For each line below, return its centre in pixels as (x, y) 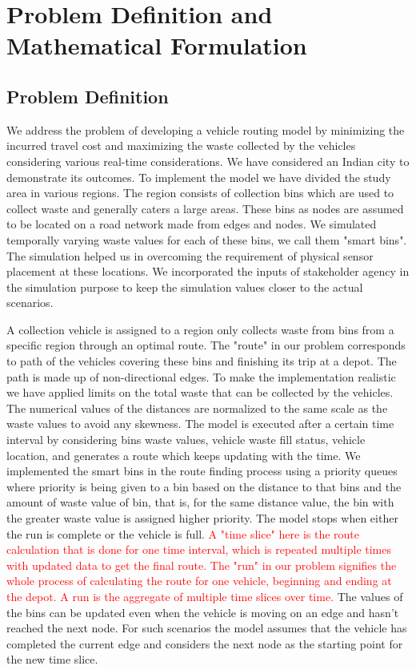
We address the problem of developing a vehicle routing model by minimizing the (206, 129)
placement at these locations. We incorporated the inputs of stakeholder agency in (208, 271)
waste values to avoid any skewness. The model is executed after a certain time (200, 424)
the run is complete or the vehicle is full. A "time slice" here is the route (183, 533)
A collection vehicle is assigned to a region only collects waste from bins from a (200, 329)
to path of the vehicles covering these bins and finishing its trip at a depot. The (202, 361)
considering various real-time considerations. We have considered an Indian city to (208, 161)
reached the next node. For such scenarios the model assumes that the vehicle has (207, 628)
